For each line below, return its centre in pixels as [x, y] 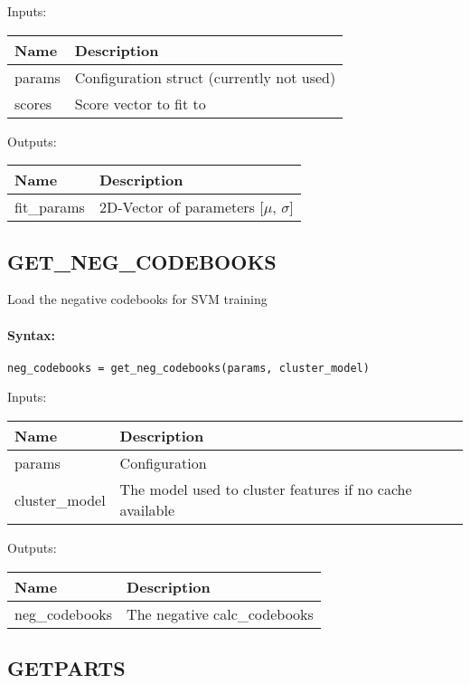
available [147, 510]
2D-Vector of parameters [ [181, 207]
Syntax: [31, 334]
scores [33, 103]
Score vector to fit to [140, 103]
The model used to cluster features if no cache [266, 489]
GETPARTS [66, 668]
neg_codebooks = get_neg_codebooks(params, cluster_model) [188, 368]
